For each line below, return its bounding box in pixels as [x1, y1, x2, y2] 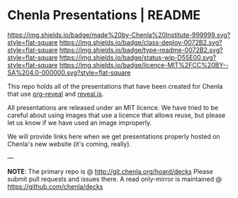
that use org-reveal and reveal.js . [7, 89, 104, 98]
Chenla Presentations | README [7, 7, 201, 23]
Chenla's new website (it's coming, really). [7, 139, 132, 148]
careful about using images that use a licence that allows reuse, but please [7, 111, 226, 119]
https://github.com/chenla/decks [7, 182, 103, 191]
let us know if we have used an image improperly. [7, 118, 152, 127]
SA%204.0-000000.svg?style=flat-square [7, 68, 131, 77]
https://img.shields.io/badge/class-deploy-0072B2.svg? [59, 38, 222, 46]
